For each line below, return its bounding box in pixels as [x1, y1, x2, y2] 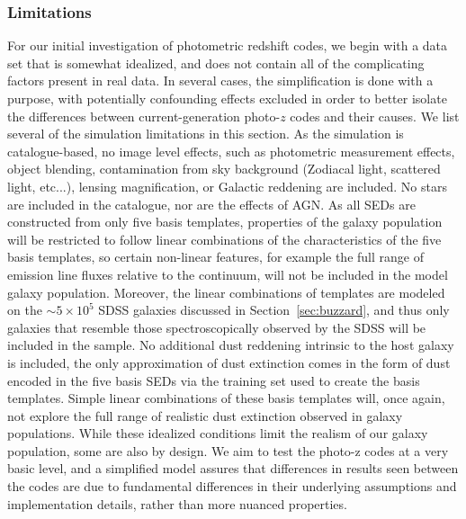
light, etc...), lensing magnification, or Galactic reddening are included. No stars [7, 176, 447, 195]
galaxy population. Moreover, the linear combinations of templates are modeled [7, 282, 445, 301]
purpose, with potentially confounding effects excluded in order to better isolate [7, 89, 447, 107]
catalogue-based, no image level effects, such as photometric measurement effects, [7, 141, 455, 160]
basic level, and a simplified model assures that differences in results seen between [7, 459, 459, 478]
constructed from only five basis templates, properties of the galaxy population [7, 212, 443, 231]
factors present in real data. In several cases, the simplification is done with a [7, 71, 434, 90]
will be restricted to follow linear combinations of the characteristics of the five [7, 229, 442, 248]
